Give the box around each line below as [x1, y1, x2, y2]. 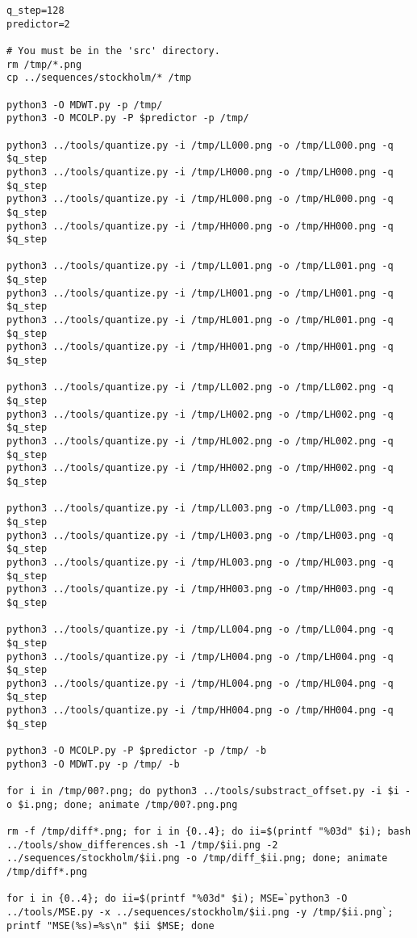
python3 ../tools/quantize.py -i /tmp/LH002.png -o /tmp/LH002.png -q [6, 408, 394, 420]
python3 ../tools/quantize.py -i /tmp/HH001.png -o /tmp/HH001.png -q [6, 341, 394, 353]
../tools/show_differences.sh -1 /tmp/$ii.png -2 [6, 839, 278, 851]
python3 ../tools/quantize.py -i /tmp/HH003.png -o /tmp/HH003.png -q [6, 583, 394, 595]
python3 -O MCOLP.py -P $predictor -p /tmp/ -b [6, 745, 267, 757]
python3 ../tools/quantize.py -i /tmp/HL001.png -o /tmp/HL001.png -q [6, 314, 394, 326]
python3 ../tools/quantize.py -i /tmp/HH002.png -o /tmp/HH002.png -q [6, 462, 394, 474]
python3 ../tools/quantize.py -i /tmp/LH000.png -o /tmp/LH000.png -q [6, 166, 394, 178]
